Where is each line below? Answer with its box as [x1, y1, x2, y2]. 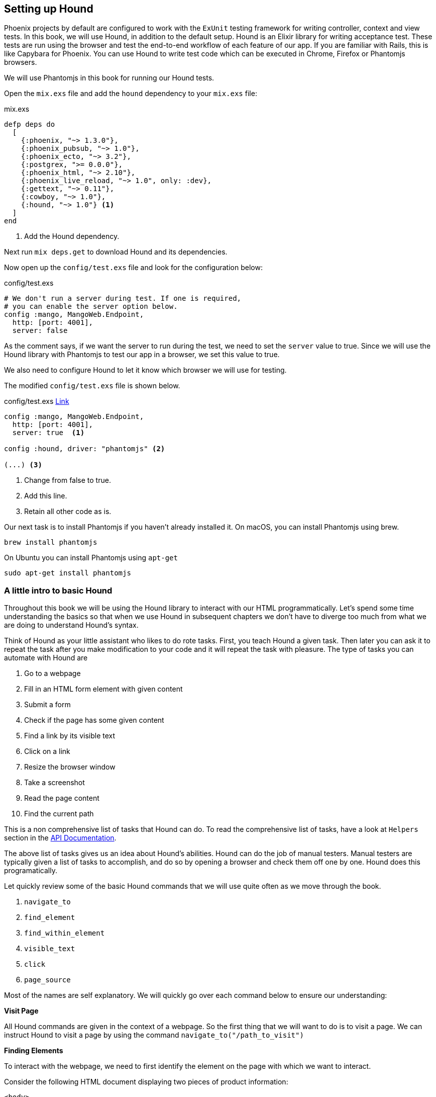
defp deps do [4, 120, 55, 129]
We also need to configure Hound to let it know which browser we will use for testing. [4, 366, 287, 375]
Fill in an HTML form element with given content [24, 685, 183, 694]
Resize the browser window [24, 763, 116, 772]
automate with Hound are [4, 653, 88, 662]
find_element [24, 913, 75, 922]
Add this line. [24, 491, 67, 500]
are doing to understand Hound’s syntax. [4, 621, 139, 630]
